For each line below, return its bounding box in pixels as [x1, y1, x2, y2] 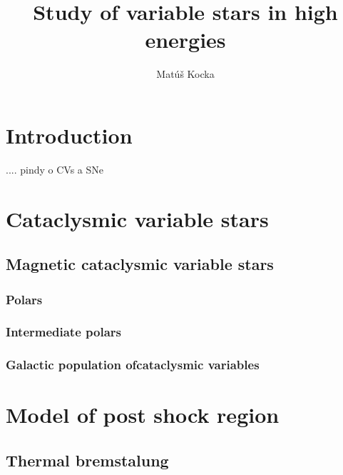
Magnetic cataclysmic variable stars [6, 253, 274, 275]
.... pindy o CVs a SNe [6, 161, 103, 176]
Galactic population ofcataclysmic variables [6, 356, 260, 374]
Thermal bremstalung [6, 449, 169, 471]
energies [145, 25, 226, 54]
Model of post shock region [6, 400, 280, 429]
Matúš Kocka [156, 66, 215, 81]
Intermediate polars [6, 323, 121, 341]
